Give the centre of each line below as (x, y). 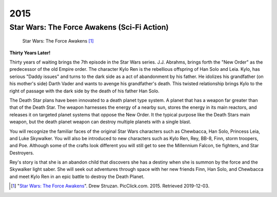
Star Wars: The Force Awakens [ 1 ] (58, 41)
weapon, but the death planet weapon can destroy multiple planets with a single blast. (101, 122)
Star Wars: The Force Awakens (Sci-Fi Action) (89, 27)
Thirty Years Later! (30, 53)
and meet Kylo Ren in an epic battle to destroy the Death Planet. (77, 176)
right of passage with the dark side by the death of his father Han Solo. (85, 91)
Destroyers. (22, 153)
